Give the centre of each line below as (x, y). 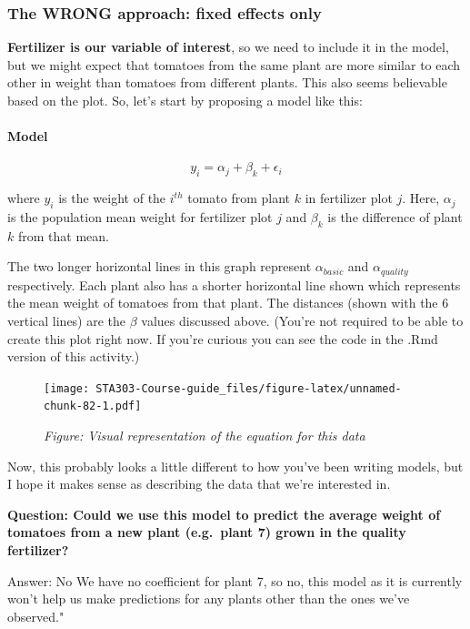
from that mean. (63, 235)
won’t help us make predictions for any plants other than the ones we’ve (209, 599)
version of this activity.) (74, 356)
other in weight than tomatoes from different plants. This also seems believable (227, 82)
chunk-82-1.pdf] (93, 406)
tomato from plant (239, 198)
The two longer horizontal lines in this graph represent (160, 266)
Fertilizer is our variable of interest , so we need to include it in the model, (228, 47)
